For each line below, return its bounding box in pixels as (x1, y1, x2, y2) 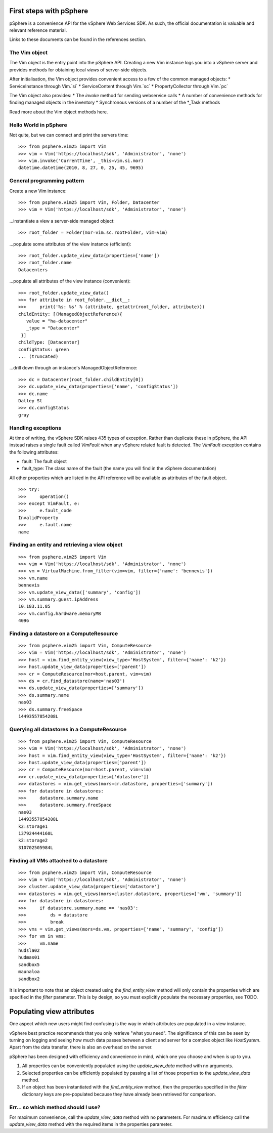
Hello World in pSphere (9, 121, 68, 129)
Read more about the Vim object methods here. (9, 109, 108, 115)
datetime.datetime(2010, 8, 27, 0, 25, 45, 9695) (18, 165, 144, 171)
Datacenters (18, 267, 48, 273)
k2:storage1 (18, 823, 48, 829)
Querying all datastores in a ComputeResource (9, 726, 127, 733)
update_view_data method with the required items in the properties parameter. (9, 1121, 173, 1127)
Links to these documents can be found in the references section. (9, 36, 147, 43)
